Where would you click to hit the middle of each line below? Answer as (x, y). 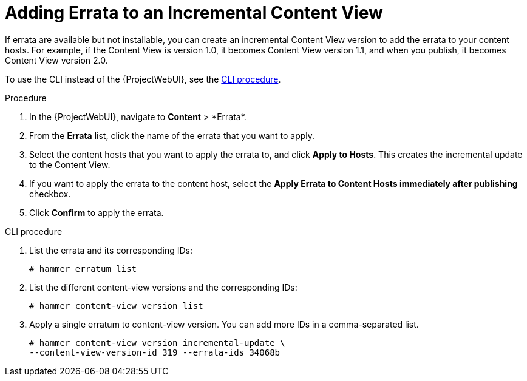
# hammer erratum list (83, 268)
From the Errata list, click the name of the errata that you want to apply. (172, 135)
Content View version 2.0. (56, 60)
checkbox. (50, 194)
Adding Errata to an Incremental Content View (194, 13)
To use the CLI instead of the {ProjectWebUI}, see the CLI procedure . (143, 79)
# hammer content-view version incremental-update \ (157, 342)
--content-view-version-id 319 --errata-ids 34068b (155, 352)
